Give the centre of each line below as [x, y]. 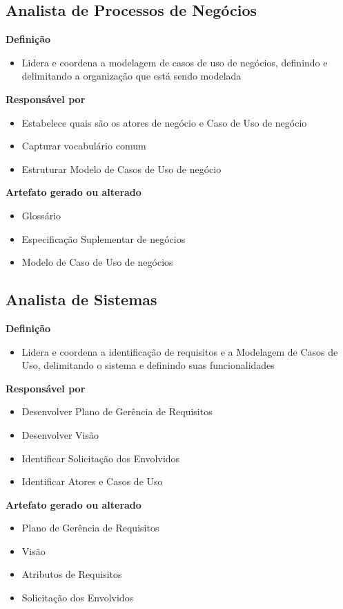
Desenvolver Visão [60, 434]
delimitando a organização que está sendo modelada [131, 76]
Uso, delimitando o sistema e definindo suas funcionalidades [148, 365]
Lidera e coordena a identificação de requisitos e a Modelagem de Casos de [180, 351]
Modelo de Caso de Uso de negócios [97, 262]
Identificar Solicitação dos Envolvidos [101, 458]
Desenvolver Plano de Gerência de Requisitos [117, 411]
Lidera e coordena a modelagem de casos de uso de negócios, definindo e [175, 62]
